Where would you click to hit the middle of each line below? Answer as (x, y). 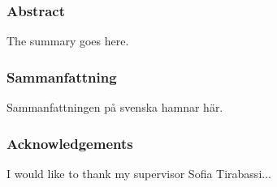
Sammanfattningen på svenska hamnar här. (115, 107)
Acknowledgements (70, 143)
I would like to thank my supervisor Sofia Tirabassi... (139, 173)
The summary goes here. (68, 41)
